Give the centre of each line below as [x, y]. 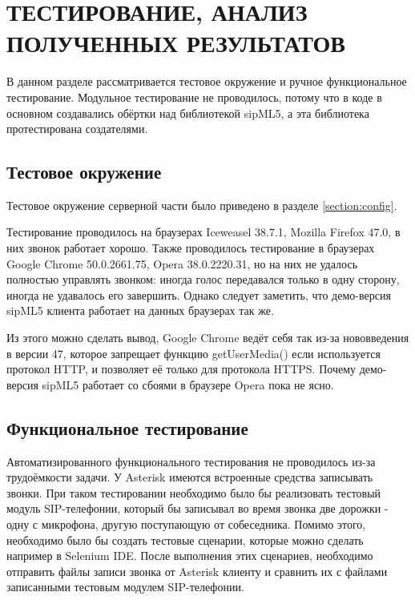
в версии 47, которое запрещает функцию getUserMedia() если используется [193, 353]
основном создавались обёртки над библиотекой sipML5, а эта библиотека [188, 113]
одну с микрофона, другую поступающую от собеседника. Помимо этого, [186, 524]
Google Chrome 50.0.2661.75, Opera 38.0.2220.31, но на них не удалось [182, 263]
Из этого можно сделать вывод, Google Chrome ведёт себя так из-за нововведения [208, 338]
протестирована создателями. [77, 129]
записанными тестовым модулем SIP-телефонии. [125, 587]
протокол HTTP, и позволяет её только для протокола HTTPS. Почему [181, 369]
